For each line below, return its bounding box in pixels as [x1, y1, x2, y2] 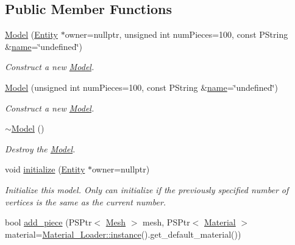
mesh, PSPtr [143, 216, 190, 229]
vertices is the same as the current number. [5, 195, 166, 208]
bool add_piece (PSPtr [5, 216, 92, 229]
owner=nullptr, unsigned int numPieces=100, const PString [65, 28, 288, 41]
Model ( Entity [5, 28, 58, 41]
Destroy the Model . [5, 142, 76, 155]
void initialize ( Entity [5, 163, 85, 176]
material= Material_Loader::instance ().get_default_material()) [5, 227, 241, 240]
